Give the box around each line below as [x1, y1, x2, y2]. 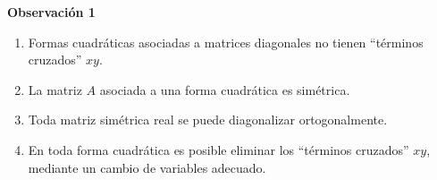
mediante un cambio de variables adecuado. [28, 158, 266, 176]
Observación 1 [7, 3, 96, 21]
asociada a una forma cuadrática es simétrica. [99, 80, 350, 99]
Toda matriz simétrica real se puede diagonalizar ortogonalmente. [28, 110, 388, 129]
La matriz [28, 80, 82, 99]
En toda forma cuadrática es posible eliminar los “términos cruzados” [28, 140, 409, 159]
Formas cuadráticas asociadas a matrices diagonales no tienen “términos [28, 32, 424, 51]
